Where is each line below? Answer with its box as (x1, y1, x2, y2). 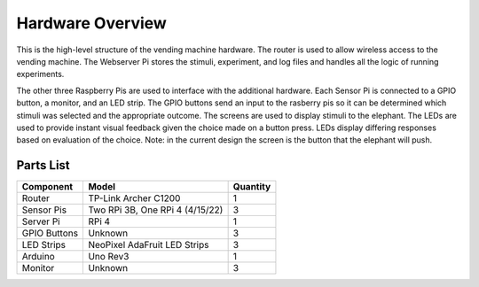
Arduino (21, 251, 55, 263)
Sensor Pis (21, 204, 67, 216)
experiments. (16, 69, 65, 80)
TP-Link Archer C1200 (88, 192, 181, 205)
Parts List (16, 158, 70, 173)
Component (21, 181, 74, 193)
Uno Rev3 (88, 251, 130, 263)
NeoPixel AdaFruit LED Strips (88, 239, 209, 252)
